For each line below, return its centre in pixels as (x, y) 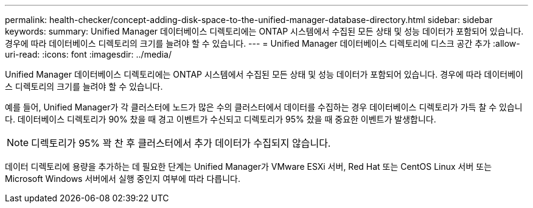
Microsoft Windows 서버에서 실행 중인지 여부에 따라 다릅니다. (123, 179)
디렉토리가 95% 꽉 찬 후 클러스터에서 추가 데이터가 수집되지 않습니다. (181, 143)
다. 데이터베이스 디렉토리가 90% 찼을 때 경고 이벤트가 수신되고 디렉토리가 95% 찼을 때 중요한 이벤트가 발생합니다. (221, 119)
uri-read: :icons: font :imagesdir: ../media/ (88, 54)
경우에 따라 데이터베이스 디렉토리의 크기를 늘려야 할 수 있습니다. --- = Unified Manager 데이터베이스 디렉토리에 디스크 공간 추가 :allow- (263, 43)
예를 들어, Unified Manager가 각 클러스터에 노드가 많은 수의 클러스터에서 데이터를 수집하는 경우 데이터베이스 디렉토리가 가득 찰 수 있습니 (264, 107)
